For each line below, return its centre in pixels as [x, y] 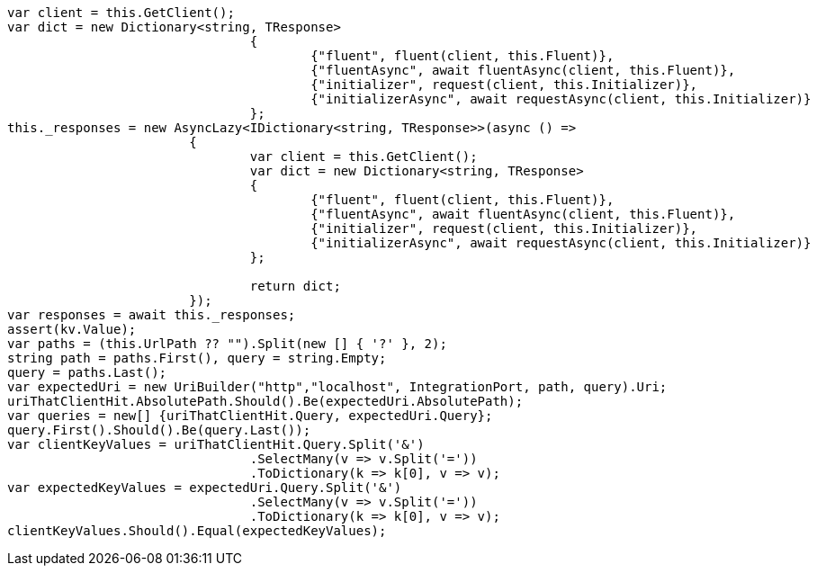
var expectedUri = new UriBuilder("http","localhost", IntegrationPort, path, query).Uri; [337, 387]
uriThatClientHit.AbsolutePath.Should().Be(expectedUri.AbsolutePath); [265, 401]
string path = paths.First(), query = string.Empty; [197, 358]
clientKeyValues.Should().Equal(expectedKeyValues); [197, 531]
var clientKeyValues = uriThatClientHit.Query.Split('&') [216, 444]
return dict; [295, 286]
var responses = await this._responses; [152, 315]
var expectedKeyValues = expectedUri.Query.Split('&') [205, 488]
